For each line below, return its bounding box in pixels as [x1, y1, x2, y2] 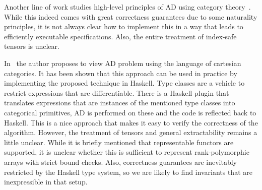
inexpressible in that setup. [4, 176, 88, 187]
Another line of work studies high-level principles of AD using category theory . [4, 2, 251, 12]
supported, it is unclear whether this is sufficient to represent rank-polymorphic [4, 147, 249, 157]
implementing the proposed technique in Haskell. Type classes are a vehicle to [4, 78, 245, 88]
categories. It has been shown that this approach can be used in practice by [4, 68, 237, 78]
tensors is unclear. [4, 41, 59, 51]
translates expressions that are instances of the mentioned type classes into [4, 97, 235, 108]
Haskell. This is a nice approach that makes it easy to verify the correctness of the [4, 117, 258, 128]
